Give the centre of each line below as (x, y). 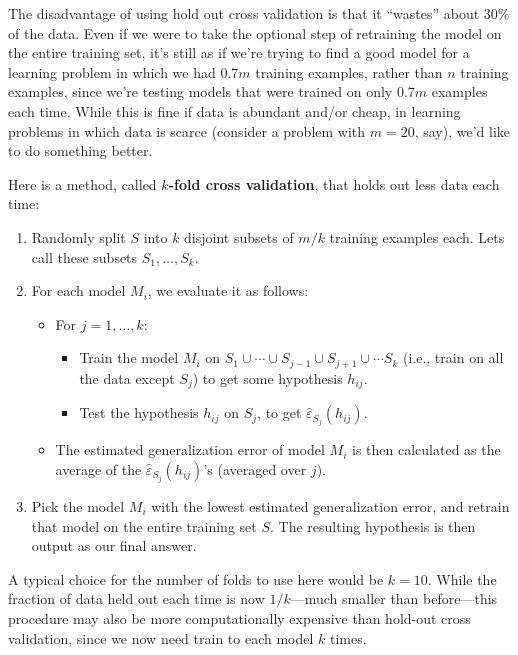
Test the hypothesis (139, 412)
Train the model (129, 357)
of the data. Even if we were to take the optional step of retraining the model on (255, 32)
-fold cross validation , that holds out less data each (334, 183)
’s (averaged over (255, 468)
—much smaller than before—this (394, 598)
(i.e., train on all (453, 357)
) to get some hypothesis (267, 377)
